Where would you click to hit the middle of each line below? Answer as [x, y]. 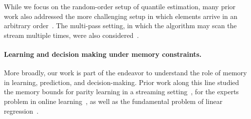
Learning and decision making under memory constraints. [103, 54]
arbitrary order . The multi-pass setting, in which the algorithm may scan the [120, 25]
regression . [21, 110]
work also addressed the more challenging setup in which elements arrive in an [121, 16]
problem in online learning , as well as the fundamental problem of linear [113, 101]
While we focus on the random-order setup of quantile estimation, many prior [120, 6]
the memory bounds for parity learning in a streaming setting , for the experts [121, 92]
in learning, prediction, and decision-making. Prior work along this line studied [122, 82]
